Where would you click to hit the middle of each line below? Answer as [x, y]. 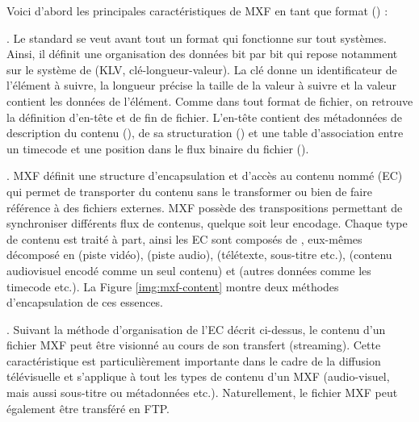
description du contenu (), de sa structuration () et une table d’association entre [205, 133]
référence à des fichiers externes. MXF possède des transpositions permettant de [205, 207]
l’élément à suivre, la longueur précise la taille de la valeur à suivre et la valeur [202, 85]
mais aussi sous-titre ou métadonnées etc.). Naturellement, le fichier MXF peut [202, 393]
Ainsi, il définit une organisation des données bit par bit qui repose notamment [202, 54]
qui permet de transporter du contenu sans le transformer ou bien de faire [189, 191]
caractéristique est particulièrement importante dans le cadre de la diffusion [194, 360]
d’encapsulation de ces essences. [85, 302]
